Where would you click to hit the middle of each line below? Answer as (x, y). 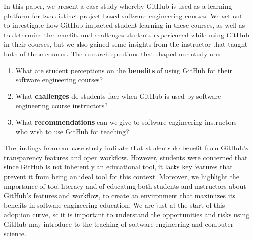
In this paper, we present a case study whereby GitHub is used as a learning (118, 6)
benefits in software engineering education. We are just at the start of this (115, 205)
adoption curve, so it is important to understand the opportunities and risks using (127, 214)
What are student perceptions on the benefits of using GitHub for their (124, 70)
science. (15, 233)
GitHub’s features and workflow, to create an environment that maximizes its (120, 195)
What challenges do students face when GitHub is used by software (118, 96)
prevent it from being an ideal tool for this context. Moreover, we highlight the (122, 176)
